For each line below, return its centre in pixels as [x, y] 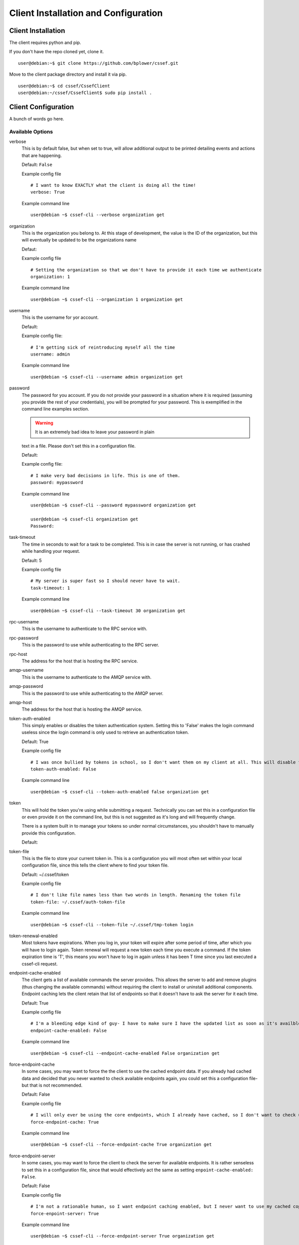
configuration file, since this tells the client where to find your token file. [95, 865]
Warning [44, 423]
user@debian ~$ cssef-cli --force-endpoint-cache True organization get [121, 1145]
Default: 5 [32, 560]
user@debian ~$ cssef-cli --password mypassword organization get [113, 505]
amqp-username [26, 670]
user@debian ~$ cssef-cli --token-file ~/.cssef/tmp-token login [112, 925]
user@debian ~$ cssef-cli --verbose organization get [97, 215]
